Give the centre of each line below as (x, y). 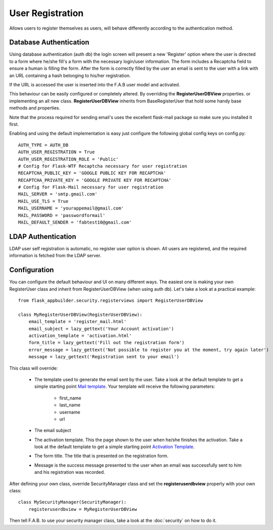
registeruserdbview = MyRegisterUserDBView (83, 509)
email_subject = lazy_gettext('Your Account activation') (101, 329)
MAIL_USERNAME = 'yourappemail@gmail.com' (71, 208)
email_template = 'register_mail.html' (77, 322)
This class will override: (34, 368)
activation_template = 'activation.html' (80, 336)
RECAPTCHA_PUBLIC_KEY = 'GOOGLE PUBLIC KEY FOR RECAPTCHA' (92, 173)
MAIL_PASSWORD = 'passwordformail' (62, 215)
